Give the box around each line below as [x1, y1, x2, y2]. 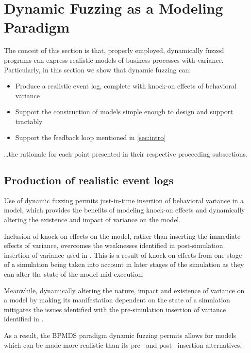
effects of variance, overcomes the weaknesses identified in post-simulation [4, 240, 223, 250]
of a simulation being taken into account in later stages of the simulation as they [4, 259, 244, 269]
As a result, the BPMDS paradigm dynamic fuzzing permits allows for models [4, 330, 236, 340]
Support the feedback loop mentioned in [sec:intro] [15, 132, 166, 142]
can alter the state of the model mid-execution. [4, 269, 144, 279]
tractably [15, 116, 43, 126]
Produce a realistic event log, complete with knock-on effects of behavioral [15, 81, 236, 91]
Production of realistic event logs [4, 173, 174, 188]
